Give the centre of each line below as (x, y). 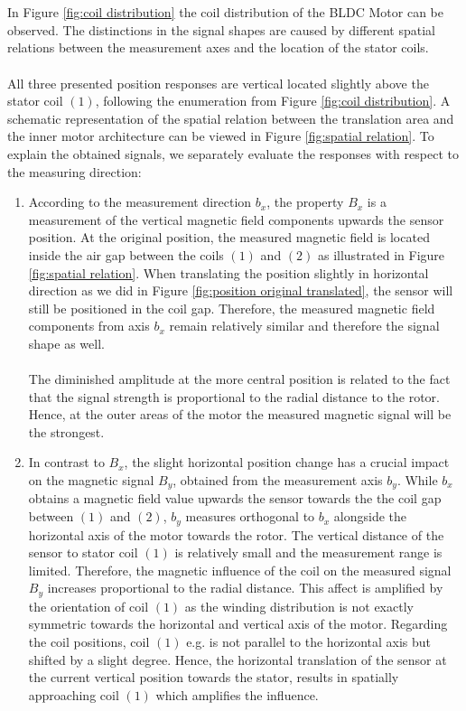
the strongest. (66, 431)
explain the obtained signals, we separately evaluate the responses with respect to (233, 153)
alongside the (370, 516)
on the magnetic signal (91, 480)
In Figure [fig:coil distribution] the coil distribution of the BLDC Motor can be (226, 12)
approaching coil (74, 694)
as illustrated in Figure (381, 254)
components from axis (89, 326)
